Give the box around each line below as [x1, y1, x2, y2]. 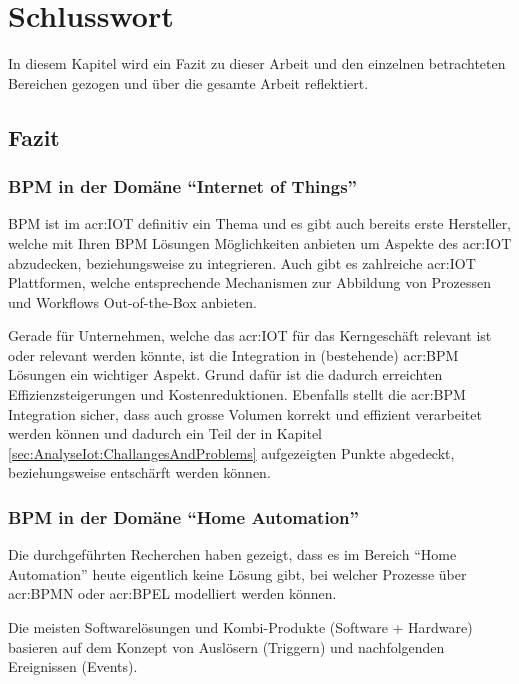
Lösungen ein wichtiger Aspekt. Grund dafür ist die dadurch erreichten [8, 364, 443, 385]
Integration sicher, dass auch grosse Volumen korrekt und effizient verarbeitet [8, 403, 482, 424]
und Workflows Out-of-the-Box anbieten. [8, 291, 257, 312]
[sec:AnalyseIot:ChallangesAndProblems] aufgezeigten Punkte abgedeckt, [8, 442, 455, 463]
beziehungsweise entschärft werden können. [8, 462, 271, 483]
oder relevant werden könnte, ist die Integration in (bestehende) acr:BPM [8, 344, 459, 365]
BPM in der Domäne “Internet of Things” [8, 174, 357, 199]
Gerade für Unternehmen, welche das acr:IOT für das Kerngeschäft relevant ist [8, 325, 492, 346]
